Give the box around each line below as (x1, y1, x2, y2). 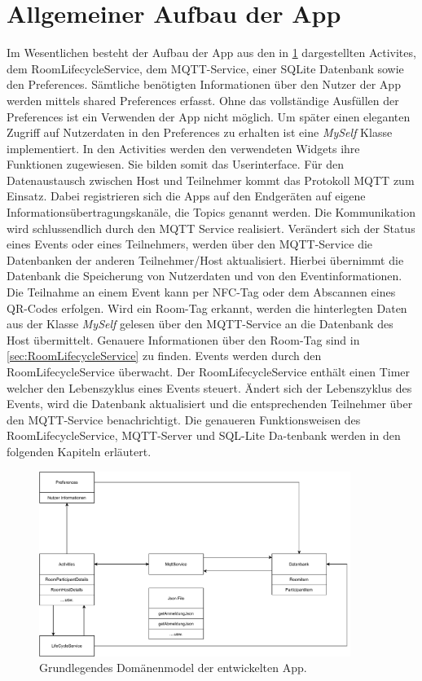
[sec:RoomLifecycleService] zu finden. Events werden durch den (7, 347, 322, 364)
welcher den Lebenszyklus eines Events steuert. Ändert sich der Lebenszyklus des (7, 379, 412, 396)
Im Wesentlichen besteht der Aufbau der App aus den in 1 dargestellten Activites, (7, 44, 416, 61)
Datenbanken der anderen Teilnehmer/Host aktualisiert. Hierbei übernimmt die (7, 251, 404, 268)
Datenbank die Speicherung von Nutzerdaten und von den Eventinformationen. (7, 267, 402, 284)
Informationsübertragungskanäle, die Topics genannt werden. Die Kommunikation (7, 204, 415, 221)
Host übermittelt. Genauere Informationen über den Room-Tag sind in (7, 331, 360, 348)
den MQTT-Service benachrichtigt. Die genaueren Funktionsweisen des (7, 411, 361, 428)
